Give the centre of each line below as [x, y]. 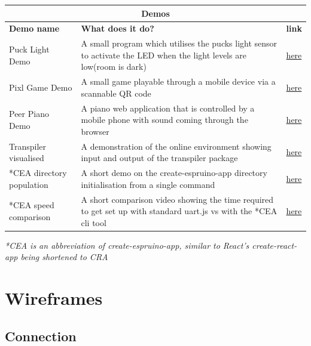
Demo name [34, 28]
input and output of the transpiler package [159, 158]
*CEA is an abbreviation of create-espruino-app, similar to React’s [127, 245]
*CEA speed [32, 205]
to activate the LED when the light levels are [164, 55]
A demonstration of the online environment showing [176, 146]
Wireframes [54, 298]
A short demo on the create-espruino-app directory [174, 173]
